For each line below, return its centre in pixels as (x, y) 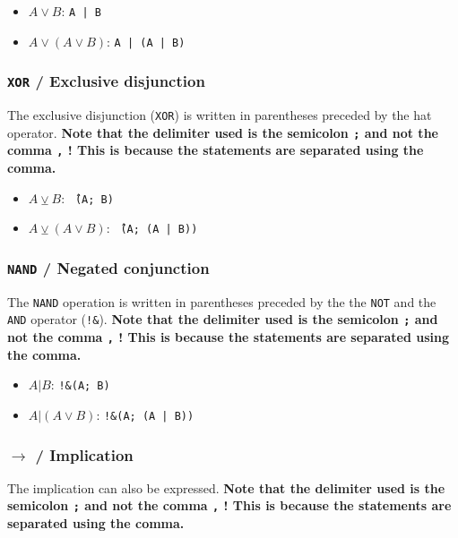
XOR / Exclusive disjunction (106, 81)
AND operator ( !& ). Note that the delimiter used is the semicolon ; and (223, 319)
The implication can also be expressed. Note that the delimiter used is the (226, 487)
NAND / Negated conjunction (108, 267)
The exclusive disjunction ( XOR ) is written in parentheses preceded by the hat (220, 115)
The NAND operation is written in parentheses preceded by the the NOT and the (222, 301)
